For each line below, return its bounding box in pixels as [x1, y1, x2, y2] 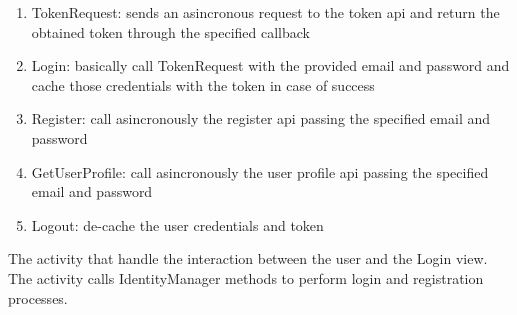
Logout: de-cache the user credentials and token [31, 214, 324, 235]
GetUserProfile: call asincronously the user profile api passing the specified [31, 161, 489, 182]
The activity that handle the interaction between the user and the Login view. [8, 248, 488, 269]
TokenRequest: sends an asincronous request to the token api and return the [31, 2, 500, 22]
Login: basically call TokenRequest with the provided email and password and [31, 55, 510, 76]
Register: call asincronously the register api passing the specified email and [31, 108, 491, 129]
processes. [8, 287, 68, 308]
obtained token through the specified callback [31, 21, 310, 42]
